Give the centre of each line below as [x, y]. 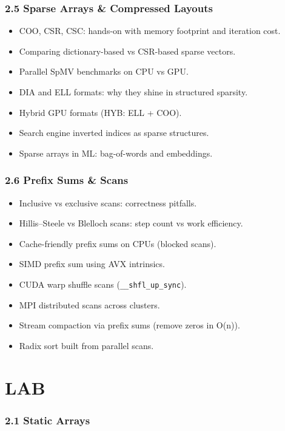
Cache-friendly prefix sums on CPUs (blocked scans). [118, 243]
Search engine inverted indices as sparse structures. [114, 133]
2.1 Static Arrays [48, 420]
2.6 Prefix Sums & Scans [67, 180]
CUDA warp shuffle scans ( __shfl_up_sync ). [103, 284]
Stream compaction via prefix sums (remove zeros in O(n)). [129, 325]
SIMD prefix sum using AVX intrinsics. [92, 264]
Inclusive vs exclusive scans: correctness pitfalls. [108, 202]
